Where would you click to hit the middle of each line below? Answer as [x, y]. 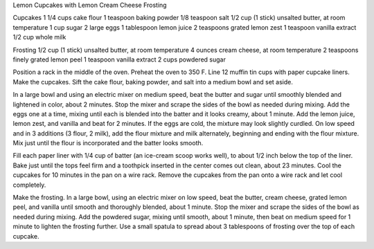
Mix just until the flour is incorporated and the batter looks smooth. [108, 143]
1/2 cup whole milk [39, 37]
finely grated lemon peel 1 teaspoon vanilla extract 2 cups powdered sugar [119, 59]
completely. [29, 185]
